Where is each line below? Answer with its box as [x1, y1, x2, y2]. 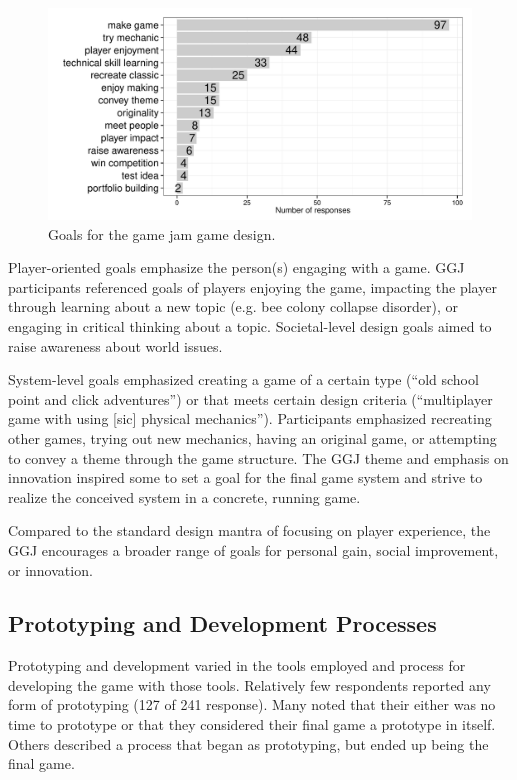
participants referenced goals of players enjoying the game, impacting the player [8, 276, 497, 297]
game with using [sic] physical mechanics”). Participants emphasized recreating [8, 408, 492, 429]
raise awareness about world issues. [8, 335, 223, 356]
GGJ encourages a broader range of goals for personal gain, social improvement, [8, 539, 499, 560]
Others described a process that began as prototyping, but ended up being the [8, 733, 489, 754]
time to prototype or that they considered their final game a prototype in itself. [8, 714, 496, 735]
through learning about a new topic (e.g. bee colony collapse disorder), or [8, 296, 458, 317]
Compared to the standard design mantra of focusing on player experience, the [8, 520, 491, 541]
